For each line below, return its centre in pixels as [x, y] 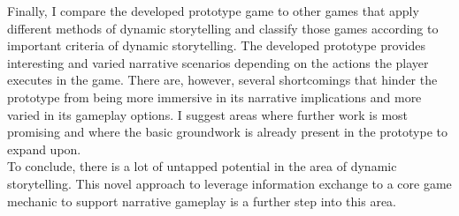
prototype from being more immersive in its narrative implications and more [214, 97]
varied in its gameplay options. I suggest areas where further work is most [208, 114]
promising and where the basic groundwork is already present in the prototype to [227, 132]
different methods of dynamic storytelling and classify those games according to [223, 28]
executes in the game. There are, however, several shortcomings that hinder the [222, 80]
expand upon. [44, 149]
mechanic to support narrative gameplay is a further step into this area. [202, 201]
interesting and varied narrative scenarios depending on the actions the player [218, 62]
